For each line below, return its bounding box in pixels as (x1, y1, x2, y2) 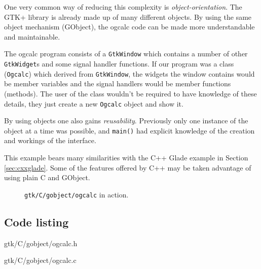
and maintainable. (4, 31, 60, 42)
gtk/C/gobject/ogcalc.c (4, 255, 77, 265)
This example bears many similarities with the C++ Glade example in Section (4, 152, 248, 163)
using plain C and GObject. (4, 172, 90, 183)
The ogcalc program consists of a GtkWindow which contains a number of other (4, 48, 248, 59)
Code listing (4, 214, 69, 229)
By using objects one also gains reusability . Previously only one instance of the (4, 115, 248, 126)
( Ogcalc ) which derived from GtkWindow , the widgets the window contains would (4, 68, 255, 79)
